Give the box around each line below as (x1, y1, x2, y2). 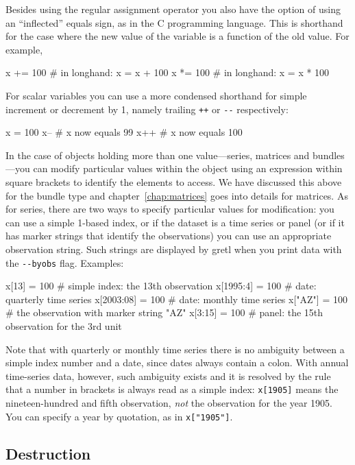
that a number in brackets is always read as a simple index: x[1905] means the (5, 382, 339, 396)
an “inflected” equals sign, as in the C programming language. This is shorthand (5, 15, 343, 29)
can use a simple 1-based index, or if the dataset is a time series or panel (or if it (5, 215, 345, 229)
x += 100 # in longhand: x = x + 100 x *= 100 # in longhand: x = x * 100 (5, 65, 330, 80)
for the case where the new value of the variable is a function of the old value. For (5, 29, 350, 43)
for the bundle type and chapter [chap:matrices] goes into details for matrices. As (5, 188, 348, 202)
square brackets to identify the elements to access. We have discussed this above (5, 175, 342, 189)
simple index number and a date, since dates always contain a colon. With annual (5, 355, 349, 370)
